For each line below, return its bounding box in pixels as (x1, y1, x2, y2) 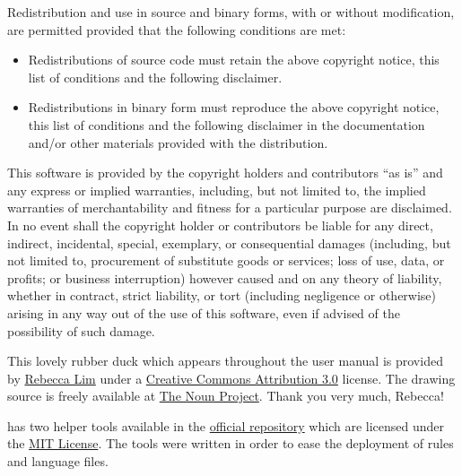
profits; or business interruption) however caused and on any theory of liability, (7, 268, 442, 287)
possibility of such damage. (7, 321, 155, 340)
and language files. (7, 452, 109, 471)
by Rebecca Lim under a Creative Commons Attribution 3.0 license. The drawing (7, 368, 456, 387)
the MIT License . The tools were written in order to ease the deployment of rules (7, 434, 454, 453)
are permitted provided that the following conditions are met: (7, 20, 346, 39)
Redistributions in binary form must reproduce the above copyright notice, (28, 98, 440, 117)
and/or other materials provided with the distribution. (28, 133, 328, 151)
